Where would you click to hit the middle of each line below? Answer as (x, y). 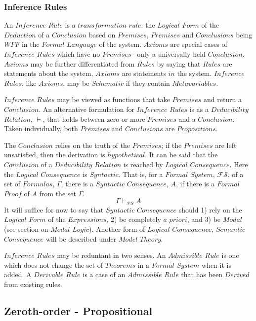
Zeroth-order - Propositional (78, 310)
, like (29, 83)
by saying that (179, 63)
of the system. (120, 44)
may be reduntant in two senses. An (111, 255)
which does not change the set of (54, 265)
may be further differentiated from (83, 63)
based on (102, 34)
